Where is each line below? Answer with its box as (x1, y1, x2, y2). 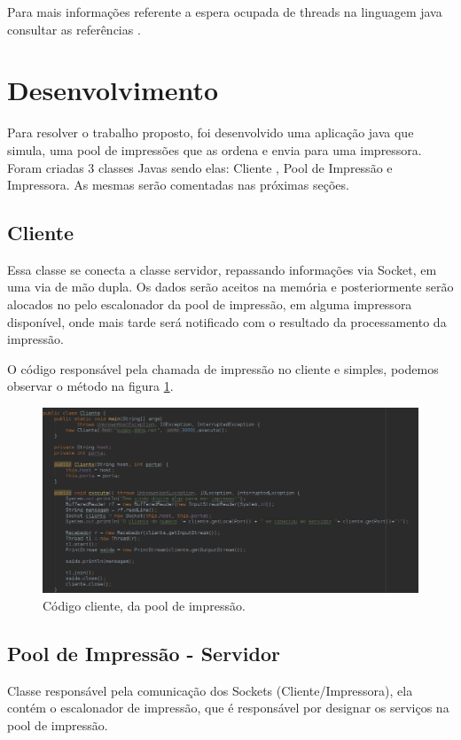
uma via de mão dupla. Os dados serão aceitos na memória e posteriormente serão (7, 277, 454, 296)
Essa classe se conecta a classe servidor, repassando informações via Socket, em (7, 260, 437, 278)
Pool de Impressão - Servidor (7, 639, 280, 666)
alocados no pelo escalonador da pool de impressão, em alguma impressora (7, 295, 412, 314)
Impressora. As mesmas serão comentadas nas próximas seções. (7, 175, 349, 194)
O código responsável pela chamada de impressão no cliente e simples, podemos (7, 359, 439, 378)
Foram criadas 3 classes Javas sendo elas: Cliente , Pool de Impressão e (7, 158, 393, 176)
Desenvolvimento (7, 72, 219, 108)
